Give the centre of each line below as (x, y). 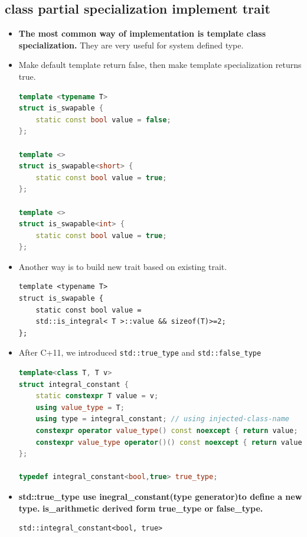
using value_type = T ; (80, 407)
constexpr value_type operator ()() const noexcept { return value (169, 442)
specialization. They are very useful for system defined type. (131, 45)
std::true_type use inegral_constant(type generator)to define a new (160, 497)
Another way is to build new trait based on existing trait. (123, 266)
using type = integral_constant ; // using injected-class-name (163, 419)
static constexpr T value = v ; (97, 396)
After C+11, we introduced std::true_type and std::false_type (140, 352)
